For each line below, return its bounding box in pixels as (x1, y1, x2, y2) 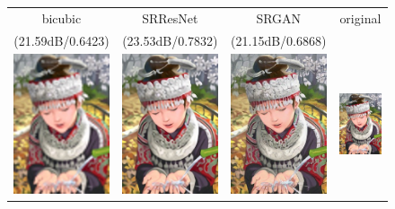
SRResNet (142, 8, 198, 27)
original (339, 8, 382, 27)
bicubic (41, 8, 82, 27)
